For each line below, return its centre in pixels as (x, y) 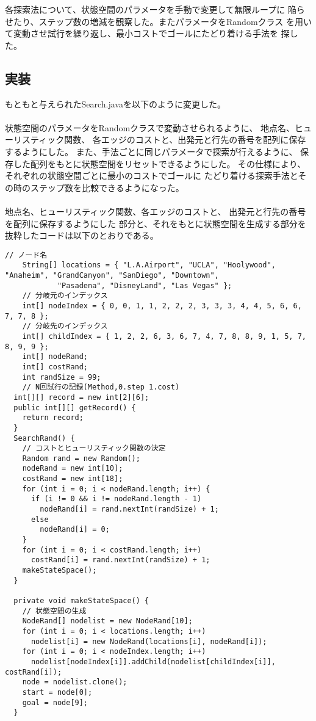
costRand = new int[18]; (73, 479)
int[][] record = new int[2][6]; (81, 397)
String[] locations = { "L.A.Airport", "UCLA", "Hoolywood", (149, 265)
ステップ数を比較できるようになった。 (107, 187)
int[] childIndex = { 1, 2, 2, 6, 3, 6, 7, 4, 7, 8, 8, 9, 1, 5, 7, (164, 336)
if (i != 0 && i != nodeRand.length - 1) (116, 499)
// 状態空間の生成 (54, 611)
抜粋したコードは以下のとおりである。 (82, 235)
